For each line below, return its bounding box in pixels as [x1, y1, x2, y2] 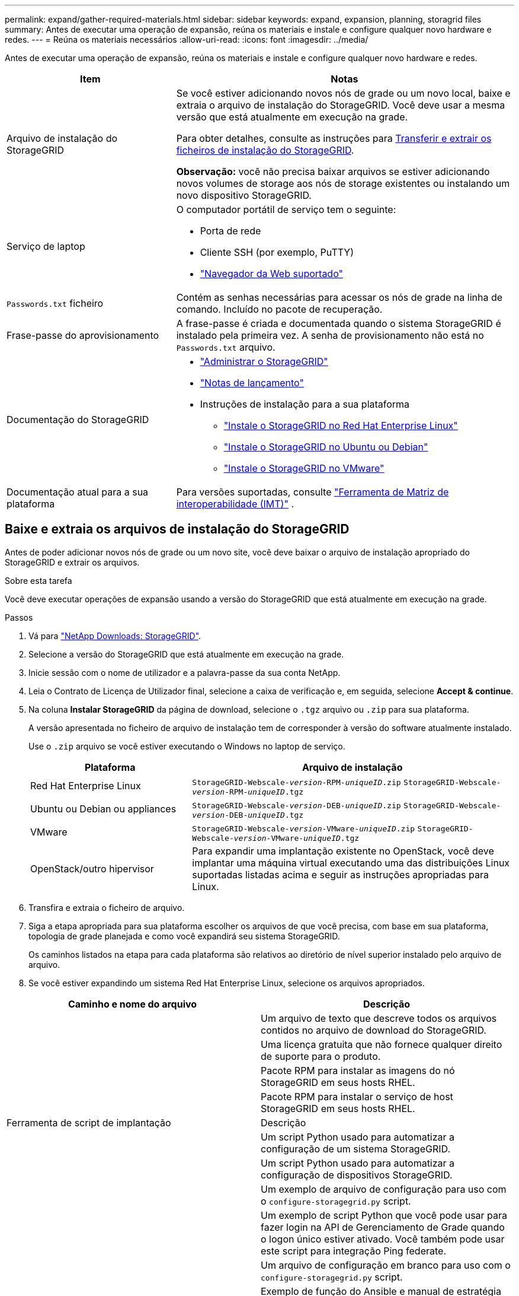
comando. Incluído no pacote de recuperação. [176, 303, 383, 315]
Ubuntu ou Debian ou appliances [30, 803, 177, 815]
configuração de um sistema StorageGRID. [261, 1142, 450, 1155]
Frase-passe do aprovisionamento [7, 329, 159, 341]
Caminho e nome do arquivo [68, 998, 197, 1010]
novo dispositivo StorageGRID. [176, 189, 312, 201]
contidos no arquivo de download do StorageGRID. [261, 1024, 486, 1036]
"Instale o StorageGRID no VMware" [223, 462, 385, 474]
